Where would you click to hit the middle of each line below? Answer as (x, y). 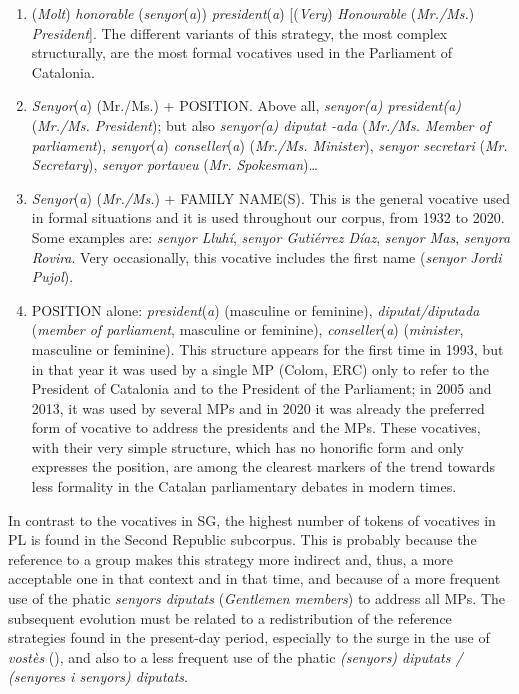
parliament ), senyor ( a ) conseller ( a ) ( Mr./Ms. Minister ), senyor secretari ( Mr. (269, 144)
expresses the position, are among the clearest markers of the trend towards (263, 466)
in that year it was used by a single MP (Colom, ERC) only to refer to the (260, 368)
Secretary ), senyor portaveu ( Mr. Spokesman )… (174, 164)
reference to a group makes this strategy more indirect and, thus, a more (231, 558)
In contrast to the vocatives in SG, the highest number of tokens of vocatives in (252, 519)
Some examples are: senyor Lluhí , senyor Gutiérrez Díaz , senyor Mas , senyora (271, 236)
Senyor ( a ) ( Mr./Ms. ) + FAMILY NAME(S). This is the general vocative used (271, 197)
